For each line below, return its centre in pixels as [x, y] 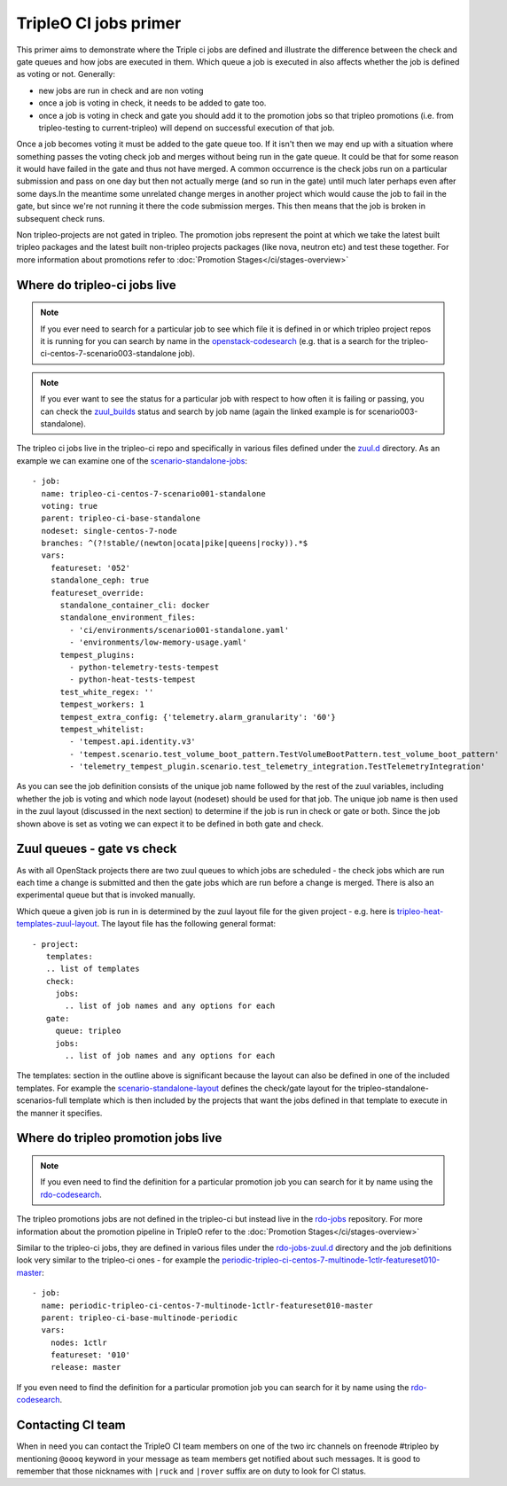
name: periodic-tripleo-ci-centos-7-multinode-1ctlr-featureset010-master [207, 1305]
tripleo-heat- [420, 911]
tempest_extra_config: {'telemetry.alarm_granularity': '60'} [198, 717]
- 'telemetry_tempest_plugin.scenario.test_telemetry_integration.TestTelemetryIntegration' [277, 766]
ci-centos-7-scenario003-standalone [109, 354]
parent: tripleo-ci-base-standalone [121, 518]
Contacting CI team [71, 1425]
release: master [86, 1367]
